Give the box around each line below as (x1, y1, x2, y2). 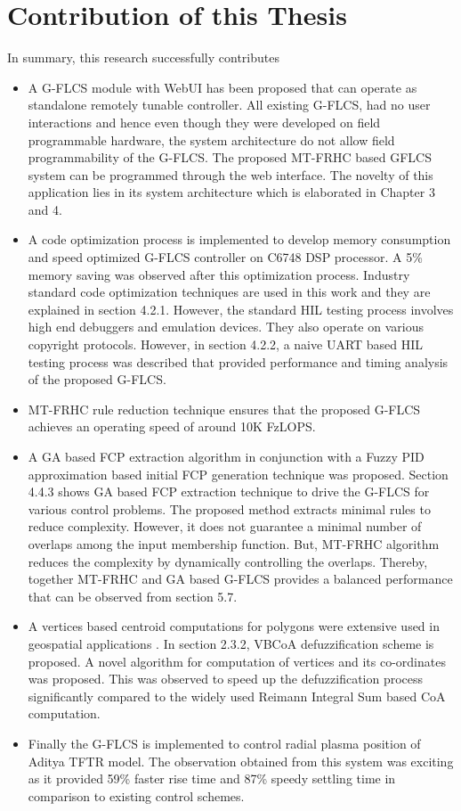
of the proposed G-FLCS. (28, 370, 166, 389)
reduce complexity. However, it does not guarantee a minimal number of (28, 517, 422, 536)
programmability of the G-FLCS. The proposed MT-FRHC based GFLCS (28, 148, 432, 167)
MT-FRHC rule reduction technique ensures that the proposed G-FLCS (28, 399, 421, 418)
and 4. (28, 200, 62, 218)
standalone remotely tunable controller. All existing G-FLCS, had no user (28, 95, 431, 114)
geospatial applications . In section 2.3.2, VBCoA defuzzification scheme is (28, 634, 434, 652)
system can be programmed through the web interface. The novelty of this (28, 165, 433, 184)
